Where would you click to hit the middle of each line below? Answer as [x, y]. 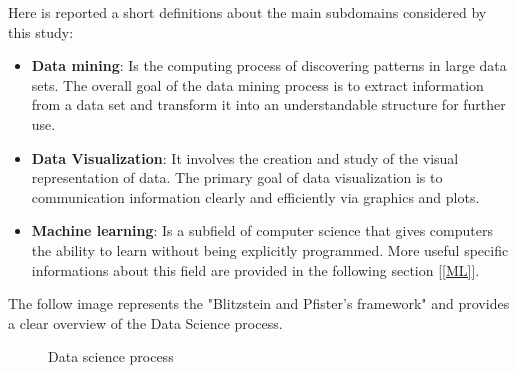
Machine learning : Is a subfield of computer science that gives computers [262, 230]
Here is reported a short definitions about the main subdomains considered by [247, 12]
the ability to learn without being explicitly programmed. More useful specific [270, 249]
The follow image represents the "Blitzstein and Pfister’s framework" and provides [259, 303]
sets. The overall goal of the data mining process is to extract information [257, 84]
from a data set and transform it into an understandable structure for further [268, 104]
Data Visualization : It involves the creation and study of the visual [245, 157]
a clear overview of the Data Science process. [145, 322]
